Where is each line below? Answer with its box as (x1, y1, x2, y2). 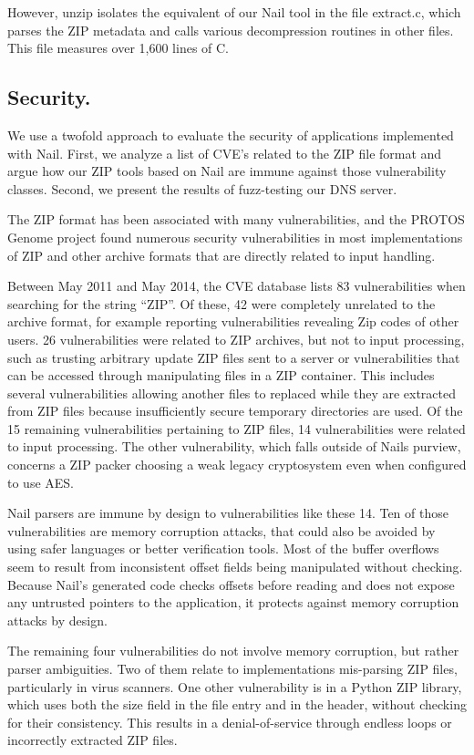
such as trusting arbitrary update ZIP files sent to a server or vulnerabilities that (7, 347, 460, 367)
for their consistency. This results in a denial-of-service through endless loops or (7, 712, 452, 731)
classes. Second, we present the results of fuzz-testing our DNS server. (7, 179, 397, 198)
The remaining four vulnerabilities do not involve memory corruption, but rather (7, 641, 459, 660)
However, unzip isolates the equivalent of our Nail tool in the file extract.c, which (7, 3, 461, 21)
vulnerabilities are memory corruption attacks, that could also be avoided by (7, 521, 436, 540)
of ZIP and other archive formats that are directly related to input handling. (7, 245, 436, 264)
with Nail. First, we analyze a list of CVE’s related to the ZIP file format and (7, 143, 442, 162)
